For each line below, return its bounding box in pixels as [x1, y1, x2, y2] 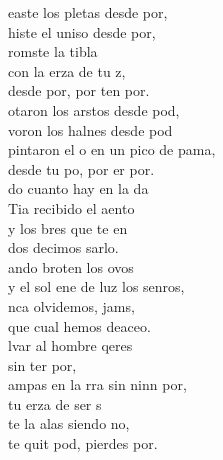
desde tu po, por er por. [8, 158, 155, 179]
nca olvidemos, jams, [8, 295, 135, 316]
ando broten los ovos [8, 256, 134, 277]
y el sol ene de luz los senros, [8, 276, 185, 297]
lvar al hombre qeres [8, 335, 133, 356]
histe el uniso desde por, [8, 21, 156, 42]
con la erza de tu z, [8, 60, 126, 81]
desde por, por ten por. [8, 80, 150, 101]
